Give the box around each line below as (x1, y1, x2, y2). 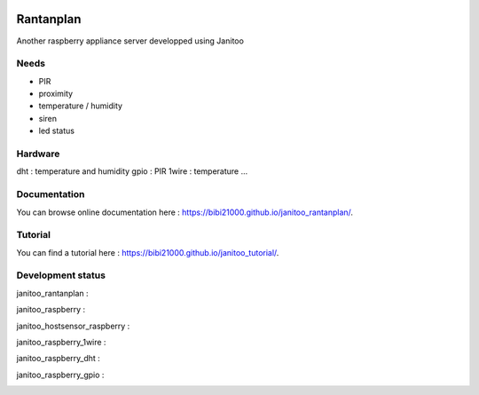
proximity (38, 89, 74, 99)
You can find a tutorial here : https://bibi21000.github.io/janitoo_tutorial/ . (16, 247, 279, 257)
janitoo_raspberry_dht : (16, 353, 101, 364)
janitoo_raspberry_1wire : (16, 336, 106, 347)
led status (38, 125, 75, 137)
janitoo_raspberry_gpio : (16, 369, 105, 380)
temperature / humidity (38, 100, 123, 111)
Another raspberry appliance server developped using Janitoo (16, 36, 244, 46)
